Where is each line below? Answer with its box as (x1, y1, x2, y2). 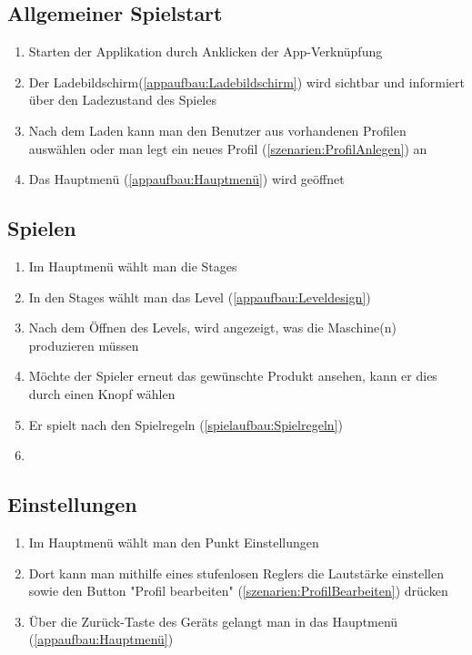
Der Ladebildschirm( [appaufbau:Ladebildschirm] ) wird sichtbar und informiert (28, 72, 465, 91)
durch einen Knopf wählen (28, 384, 176, 403)
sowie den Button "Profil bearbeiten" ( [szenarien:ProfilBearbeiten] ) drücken (28, 581, 448, 600)
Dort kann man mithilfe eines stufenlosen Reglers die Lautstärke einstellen (28, 563, 444, 582)
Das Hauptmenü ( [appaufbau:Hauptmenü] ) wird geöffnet (28, 169, 345, 189)
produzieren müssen (28, 335, 139, 354)
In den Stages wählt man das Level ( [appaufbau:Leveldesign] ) (28, 287, 371, 306)
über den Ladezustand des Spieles (28, 90, 216, 109)
